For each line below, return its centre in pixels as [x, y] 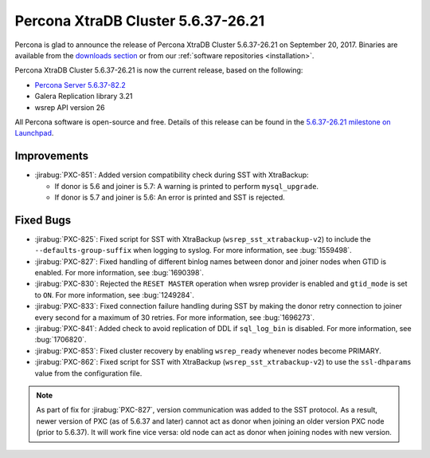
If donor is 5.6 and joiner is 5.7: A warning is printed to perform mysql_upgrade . [186, 186]
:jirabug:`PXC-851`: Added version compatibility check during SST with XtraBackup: [172, 175]
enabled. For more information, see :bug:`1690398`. [119, 273]
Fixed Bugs [43, 220]
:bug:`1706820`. [61, 340]
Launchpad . [34, 133]
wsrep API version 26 [70, 107]
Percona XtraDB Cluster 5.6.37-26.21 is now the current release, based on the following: [159, 70]
